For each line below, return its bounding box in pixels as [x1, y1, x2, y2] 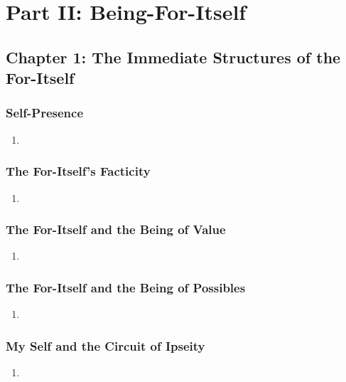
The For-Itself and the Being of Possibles [6, 278, 246, 296]
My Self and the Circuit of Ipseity [6, 336, 205, 354]
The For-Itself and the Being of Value [6, 221, 226, 238]
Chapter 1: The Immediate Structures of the [6, 46, 341, 68]
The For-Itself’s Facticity [6, 162, 151, 180]
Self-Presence [6, 104, 84, 122]
